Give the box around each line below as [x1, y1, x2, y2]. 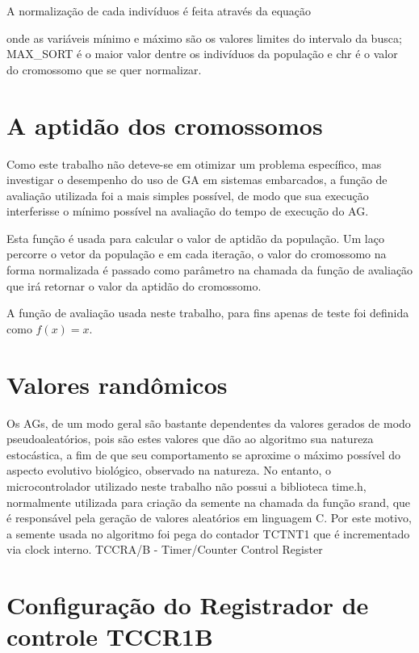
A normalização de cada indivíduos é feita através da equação [6, 2, 312, 19]
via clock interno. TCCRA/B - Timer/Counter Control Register [6, 541, 323, 558]
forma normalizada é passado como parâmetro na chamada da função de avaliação [6, 262, 413, 278]
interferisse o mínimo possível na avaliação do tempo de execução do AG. [6, 203, 369, 220]
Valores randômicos [6, 367, 228, 400]
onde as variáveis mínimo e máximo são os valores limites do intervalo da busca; [6, 29, 402, 46]
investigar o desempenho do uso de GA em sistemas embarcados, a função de [6, 171, 388, 188]
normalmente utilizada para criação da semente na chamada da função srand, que [6, 493, 411, 510]
